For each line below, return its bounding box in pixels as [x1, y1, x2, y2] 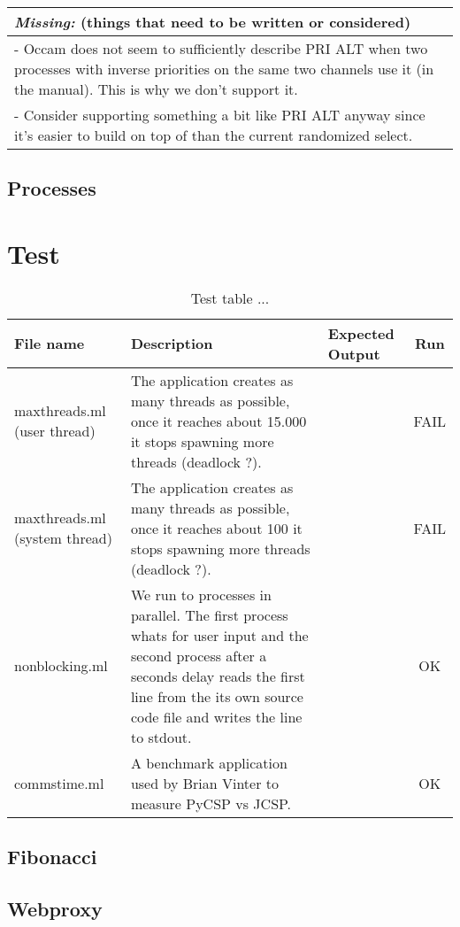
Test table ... [190, 287, 270, 308]
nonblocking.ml [14, 655, 108, 676]
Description [130, 333, 213, 354]
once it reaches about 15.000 [130, 410, 307, 431]
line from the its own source [130, 685, 303, 707]
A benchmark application [130, 752, 287, 773]
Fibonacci [7, 843, 97, 870]
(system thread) [14, 528, 112, 549]
